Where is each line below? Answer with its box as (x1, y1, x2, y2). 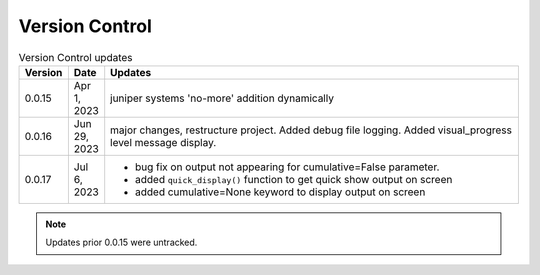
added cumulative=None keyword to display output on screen (135, 185, 426, 199)
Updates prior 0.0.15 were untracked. (45, 236, 198, 249)
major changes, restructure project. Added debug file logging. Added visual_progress (110, 123, 512, 137)
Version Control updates (18, 50, 134, 64)
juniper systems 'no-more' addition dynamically (110, 91, 335, 105)
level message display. (110, 135, 217, 149)
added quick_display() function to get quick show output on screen (135, 172, 453, 186)
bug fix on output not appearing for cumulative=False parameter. (135, 160, 440, 174)
